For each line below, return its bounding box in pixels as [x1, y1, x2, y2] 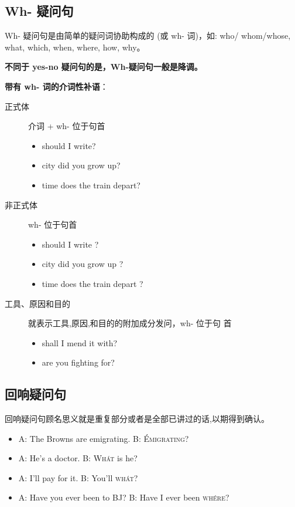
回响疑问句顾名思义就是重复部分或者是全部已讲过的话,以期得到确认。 [5, 413, 269, 425]
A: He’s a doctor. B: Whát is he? [18, 452, 138, 464]
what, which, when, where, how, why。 [5, 40, 145, 53]
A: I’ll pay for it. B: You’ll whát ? [18, 471, 138, 484]
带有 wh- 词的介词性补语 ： [5, 80, 108, 92]
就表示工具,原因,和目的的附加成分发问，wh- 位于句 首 [28, 317, 232, 329]
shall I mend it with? [42, 336, 118, 349]
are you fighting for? [42, 356, 115, 369]
